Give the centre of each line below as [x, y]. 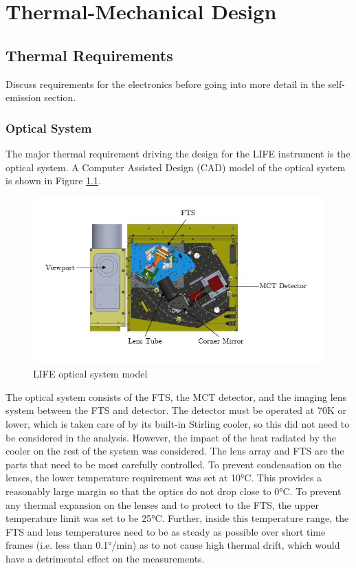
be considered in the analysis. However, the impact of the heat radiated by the [171, 437]
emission [23, 97]
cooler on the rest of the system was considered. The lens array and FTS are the [175, 451]
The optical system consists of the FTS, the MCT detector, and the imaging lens [176, 396]
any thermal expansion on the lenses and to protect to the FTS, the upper [162, 504]
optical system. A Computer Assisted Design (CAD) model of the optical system [176, 167]
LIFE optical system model [90, 374]
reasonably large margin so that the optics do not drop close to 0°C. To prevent [174, 491]
